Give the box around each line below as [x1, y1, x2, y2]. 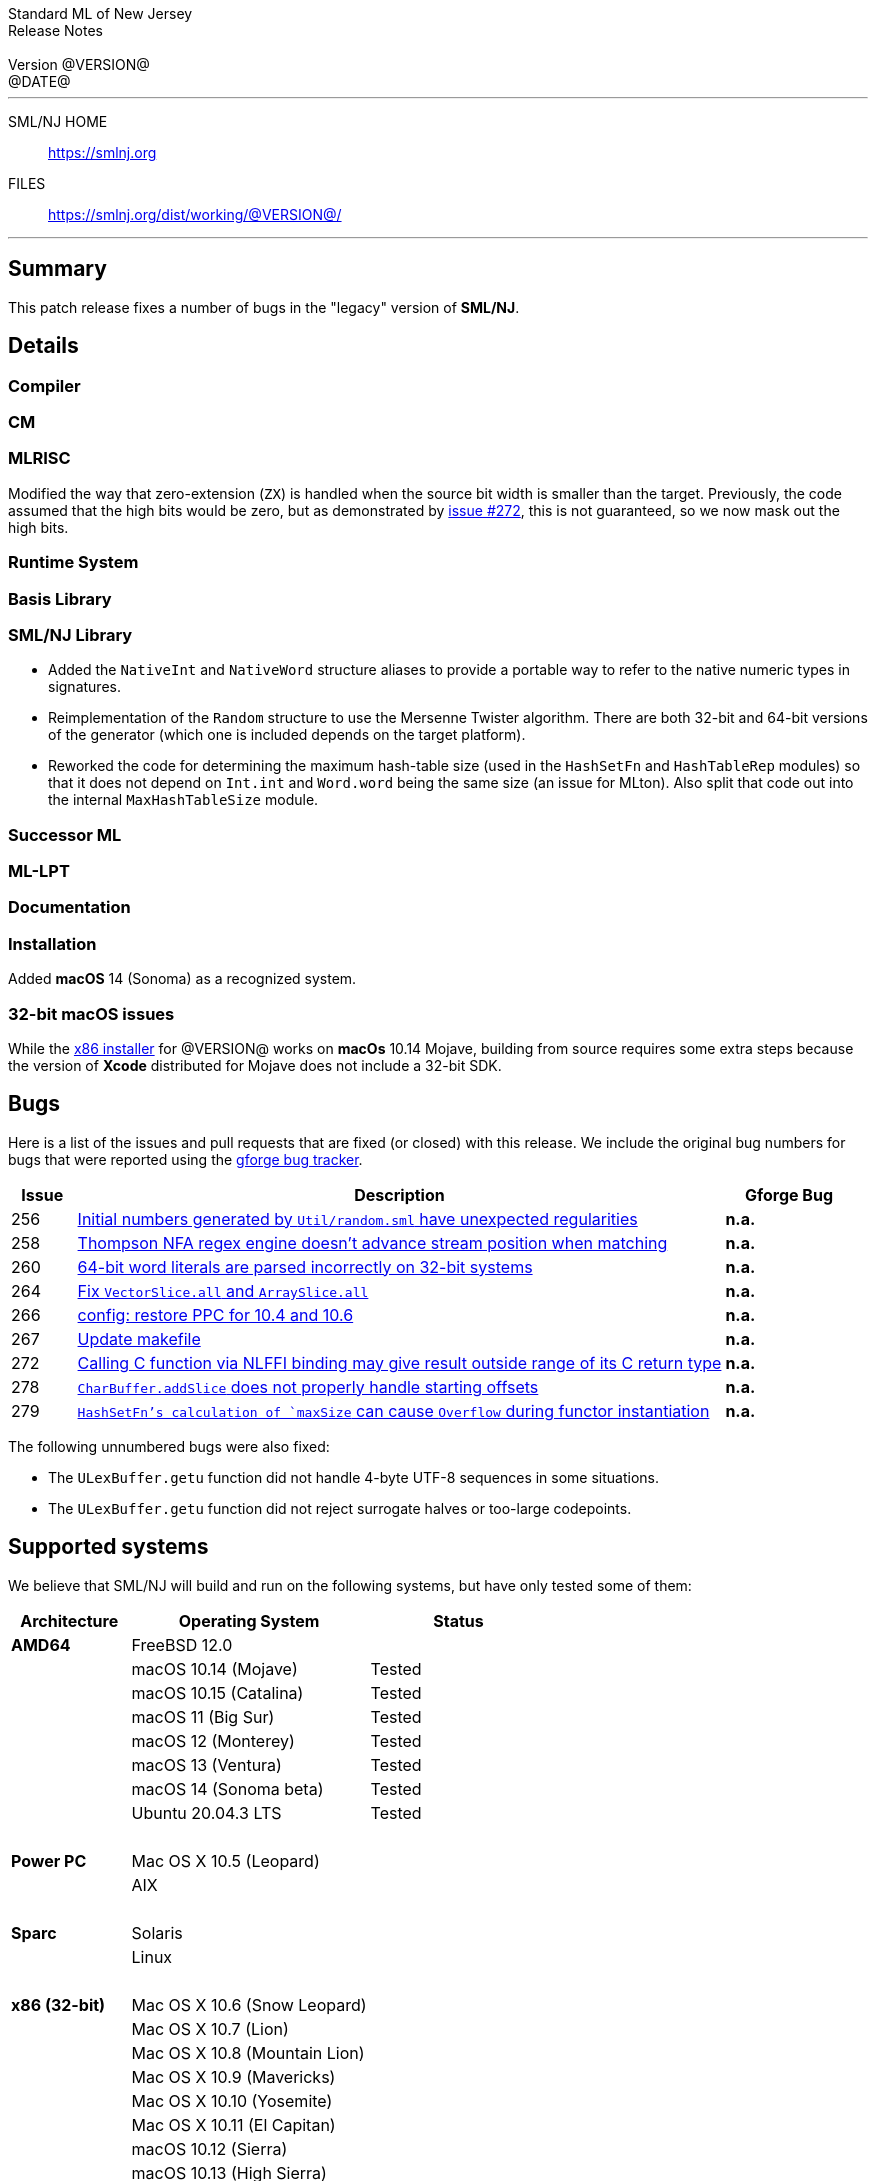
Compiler [8, 375, 81, 396]
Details [8, 333, 79, 359]
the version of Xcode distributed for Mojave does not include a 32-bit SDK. [8, 1056, 502, 1074]
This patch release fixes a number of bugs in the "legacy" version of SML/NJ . [8, 298, 520, 316]
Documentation [8, 897, 131, 918]
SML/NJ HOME [8, 113, 108, 130]
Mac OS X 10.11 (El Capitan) [131, 2114, 336, 2135]
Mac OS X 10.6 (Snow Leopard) [131, 1994, 367, 2015]
